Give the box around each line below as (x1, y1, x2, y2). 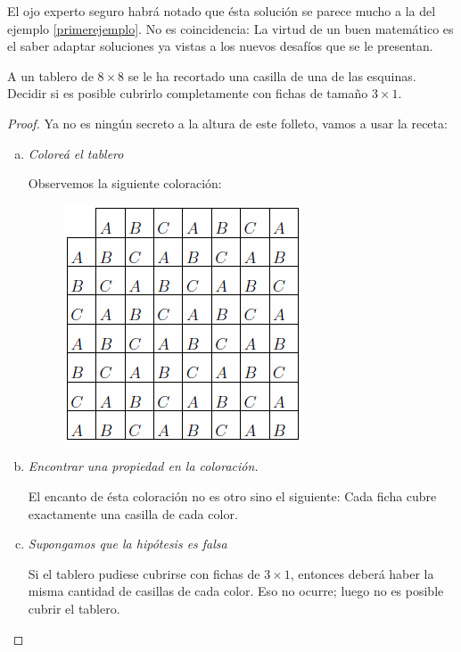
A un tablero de (7, 66, 94, 85)
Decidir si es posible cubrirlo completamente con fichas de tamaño (7, 84, 368, 103)
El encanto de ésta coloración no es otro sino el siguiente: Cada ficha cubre (28, 486, 437, 505)
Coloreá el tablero (28, 144, 124, 162)
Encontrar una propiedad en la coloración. (28, 457, 259, 475)
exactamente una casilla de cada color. (28, 504, 238, 523)
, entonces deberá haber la (290, 564, 434, 582)
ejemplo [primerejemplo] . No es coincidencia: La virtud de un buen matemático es (7, 19, 454, 37)
